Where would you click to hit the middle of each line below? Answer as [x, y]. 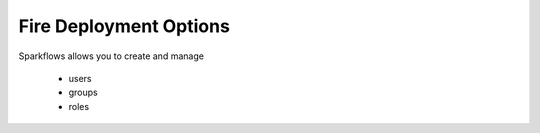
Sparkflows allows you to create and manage [111, 56]
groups [83, 92]
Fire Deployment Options [124, 26]
